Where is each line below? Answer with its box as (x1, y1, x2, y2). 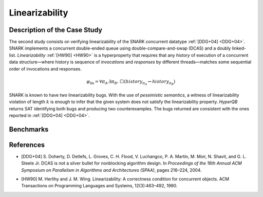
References (9, 141, 45, 149)
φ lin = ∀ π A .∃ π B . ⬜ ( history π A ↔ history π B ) (86, 78, 175, 86)
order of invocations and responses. (9, 66, 82, 72)
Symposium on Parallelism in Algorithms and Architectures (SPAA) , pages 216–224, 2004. (21, 167, 202, 173)
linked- (232, 45, 246, 51)
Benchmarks (9, 125, 49, 133)
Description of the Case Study (9, 26, 102, 34)
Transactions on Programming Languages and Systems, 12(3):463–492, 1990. (21, 183, 178, 189)
